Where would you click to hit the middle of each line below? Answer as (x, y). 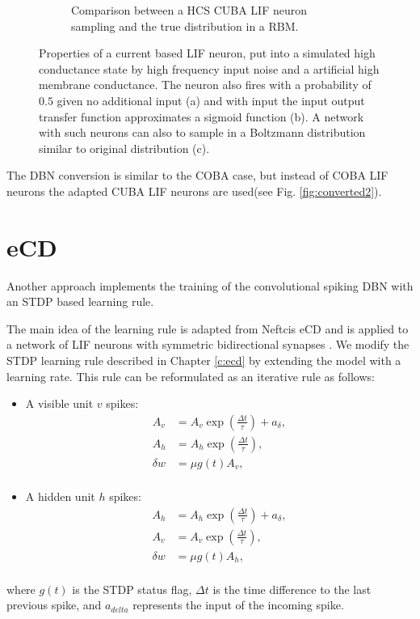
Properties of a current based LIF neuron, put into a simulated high (207, 53)
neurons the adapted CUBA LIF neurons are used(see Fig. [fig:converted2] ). (194, 191)
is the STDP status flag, (132, 589)
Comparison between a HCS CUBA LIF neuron (189, 10)
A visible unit (59, 403)
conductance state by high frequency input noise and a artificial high (209, 68)
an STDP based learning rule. (80, 301)
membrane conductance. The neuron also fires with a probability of (205, 85)
